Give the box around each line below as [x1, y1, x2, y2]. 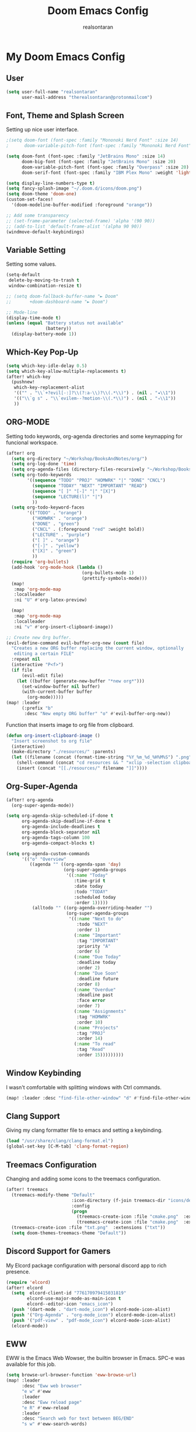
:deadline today [76, 960, 116, 966]
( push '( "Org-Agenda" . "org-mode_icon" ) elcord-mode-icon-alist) [11, 1312, 176, 1318]
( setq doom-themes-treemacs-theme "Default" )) [11, 1230, 127, 1236]
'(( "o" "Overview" [21, 856, 66, 862]
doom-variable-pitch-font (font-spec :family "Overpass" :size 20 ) [21, 164, 190, 170]
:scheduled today [73, 894, 116, 900]
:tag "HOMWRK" [76, 1014, 111, 1019]
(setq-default [6, 272, 41, 278]
